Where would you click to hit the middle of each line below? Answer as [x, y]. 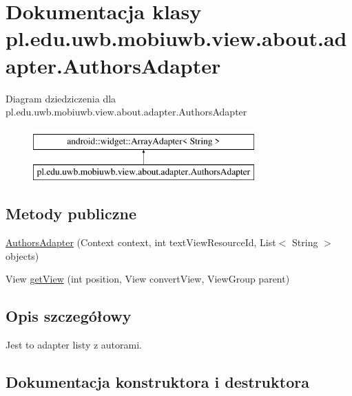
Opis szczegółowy [69, 316]
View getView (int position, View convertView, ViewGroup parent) [148, 279]
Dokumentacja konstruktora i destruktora [157, 382]
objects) [22, 255]
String [305, 242]
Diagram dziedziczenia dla [61, 98]
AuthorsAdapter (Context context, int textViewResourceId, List [141, 242]
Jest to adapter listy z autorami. [74, 345]
